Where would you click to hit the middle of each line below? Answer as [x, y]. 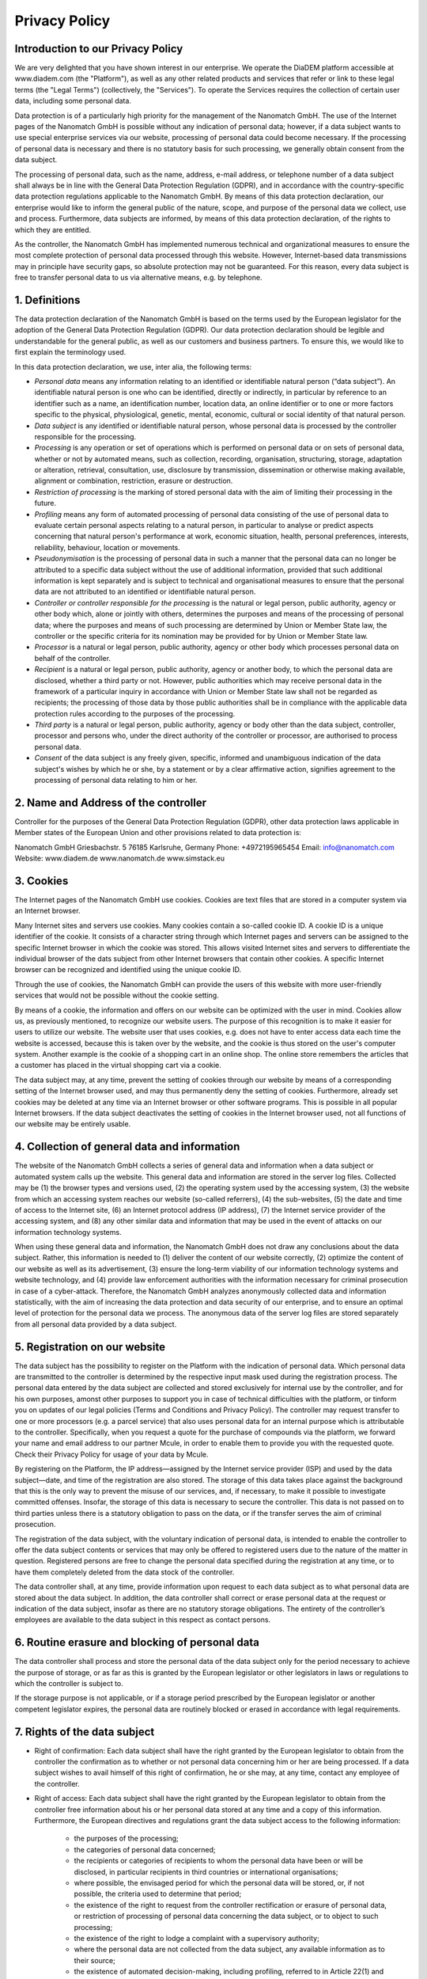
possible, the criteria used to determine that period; [158, 1894]
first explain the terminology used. [70, 352]
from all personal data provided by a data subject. [96, 1324]
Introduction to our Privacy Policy [99, 49]
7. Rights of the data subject [85, 1732]
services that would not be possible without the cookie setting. [117, 995]
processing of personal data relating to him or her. [116, 781]
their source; [95, 1960]
